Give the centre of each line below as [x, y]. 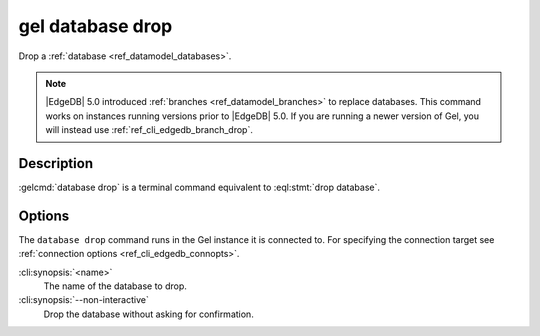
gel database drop [95, 26]
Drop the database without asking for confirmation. [148, 314]
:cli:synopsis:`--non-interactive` [83, 300]
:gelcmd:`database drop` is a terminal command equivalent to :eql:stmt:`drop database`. [199, 187]
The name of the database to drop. [115, 286]
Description [56, 163]
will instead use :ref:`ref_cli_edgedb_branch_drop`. [149, 130]
